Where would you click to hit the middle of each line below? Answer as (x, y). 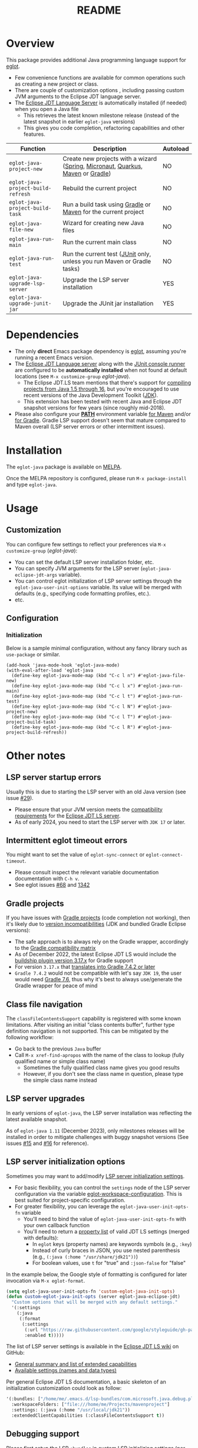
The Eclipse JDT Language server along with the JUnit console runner (100, 363)
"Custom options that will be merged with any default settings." (95, 1302)
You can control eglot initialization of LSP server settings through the (98, 581)
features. (34, 134)
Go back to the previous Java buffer (58, 1049)
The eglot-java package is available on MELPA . (64, 467)
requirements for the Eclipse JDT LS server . (67, 815)
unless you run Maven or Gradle (107, 261)
